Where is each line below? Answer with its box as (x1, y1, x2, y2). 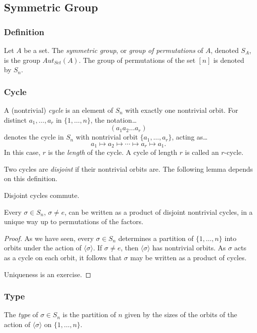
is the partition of (62, 309, 116, 320)
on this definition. (4, 173, 58, 184)
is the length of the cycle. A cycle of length (48, 147, 177, 157)
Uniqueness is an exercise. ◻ (4, 269, 91, 279)
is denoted (213, 54, 244, 65)
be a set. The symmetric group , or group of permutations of (24, 45, 203, 55)
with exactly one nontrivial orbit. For (125, 105, 238, 115)
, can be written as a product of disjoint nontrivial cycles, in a (64, 206, 253, 217)
